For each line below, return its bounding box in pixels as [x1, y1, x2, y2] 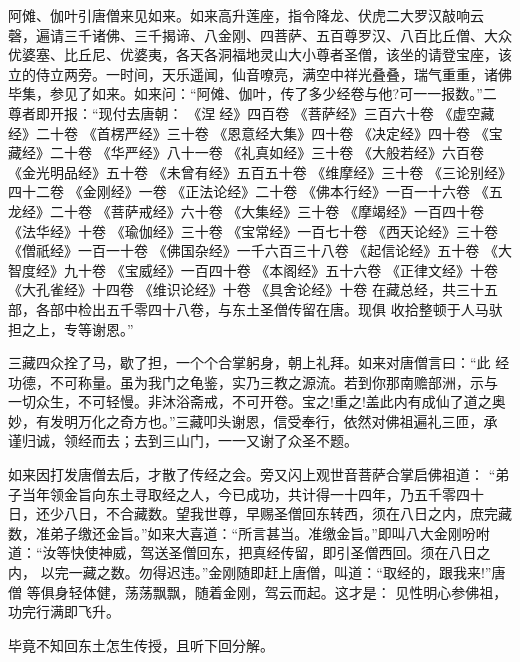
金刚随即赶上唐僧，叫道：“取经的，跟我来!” [208, 562, 492, 583]
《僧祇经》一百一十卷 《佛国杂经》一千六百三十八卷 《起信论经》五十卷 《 [8, 240, 498, 261]
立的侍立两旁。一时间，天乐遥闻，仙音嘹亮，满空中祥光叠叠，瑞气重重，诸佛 [8, 63, 512, 84]
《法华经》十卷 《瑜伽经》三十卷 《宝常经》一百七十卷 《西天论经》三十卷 [8, 220, 498, 241]
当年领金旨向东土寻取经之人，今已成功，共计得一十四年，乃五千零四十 [21, 483, 484, 504]
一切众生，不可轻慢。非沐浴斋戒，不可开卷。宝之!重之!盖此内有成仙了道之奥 [8, 391, 506, 412]
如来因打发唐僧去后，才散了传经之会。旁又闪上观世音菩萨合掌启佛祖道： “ [8, 464, 496, 485]
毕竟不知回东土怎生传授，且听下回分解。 [8, 634, 274, 655]
